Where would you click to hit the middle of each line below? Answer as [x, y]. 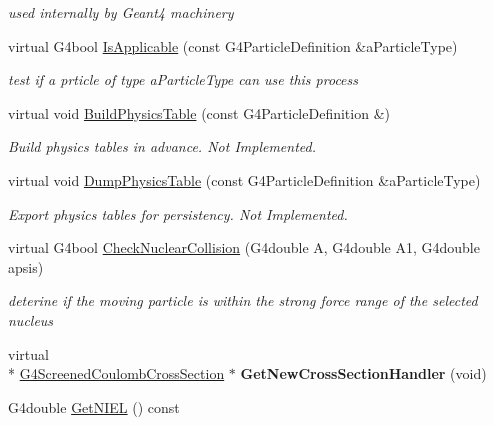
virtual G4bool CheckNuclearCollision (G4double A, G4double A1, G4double [244, 247]
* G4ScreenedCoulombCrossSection [116, 373]
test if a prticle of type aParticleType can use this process [183, 79]
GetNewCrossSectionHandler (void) [363, 373]
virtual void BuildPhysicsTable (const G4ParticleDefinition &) [199, 112]
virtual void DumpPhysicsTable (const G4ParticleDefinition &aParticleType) [244, 179]
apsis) [26, 266]
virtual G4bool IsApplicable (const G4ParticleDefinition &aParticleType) [233, 45]
